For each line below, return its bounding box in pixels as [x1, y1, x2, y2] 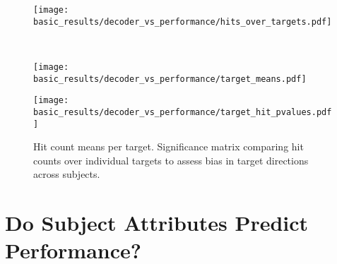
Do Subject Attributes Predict [5, 208, 309, 237]
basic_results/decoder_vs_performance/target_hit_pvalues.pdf [33, 107, 332, 117]
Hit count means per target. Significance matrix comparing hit [33, 139, 304, 154]
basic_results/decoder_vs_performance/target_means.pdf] [33, 73, 307, 84]
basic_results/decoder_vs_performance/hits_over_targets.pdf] [33, 16, 332, 27]
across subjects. [33, 167, 100, 181]
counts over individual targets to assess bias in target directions [33, 152, 309, 167]
